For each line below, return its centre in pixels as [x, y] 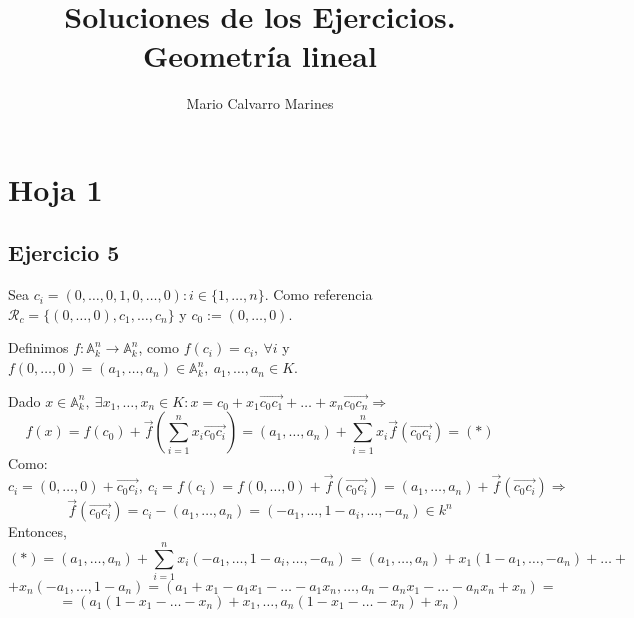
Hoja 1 [55, 188]
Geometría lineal [260, 55]
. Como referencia [318, 294]
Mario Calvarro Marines [260, 103]
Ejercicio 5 [64, 252]
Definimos [38, 347]
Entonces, [37, 531]
